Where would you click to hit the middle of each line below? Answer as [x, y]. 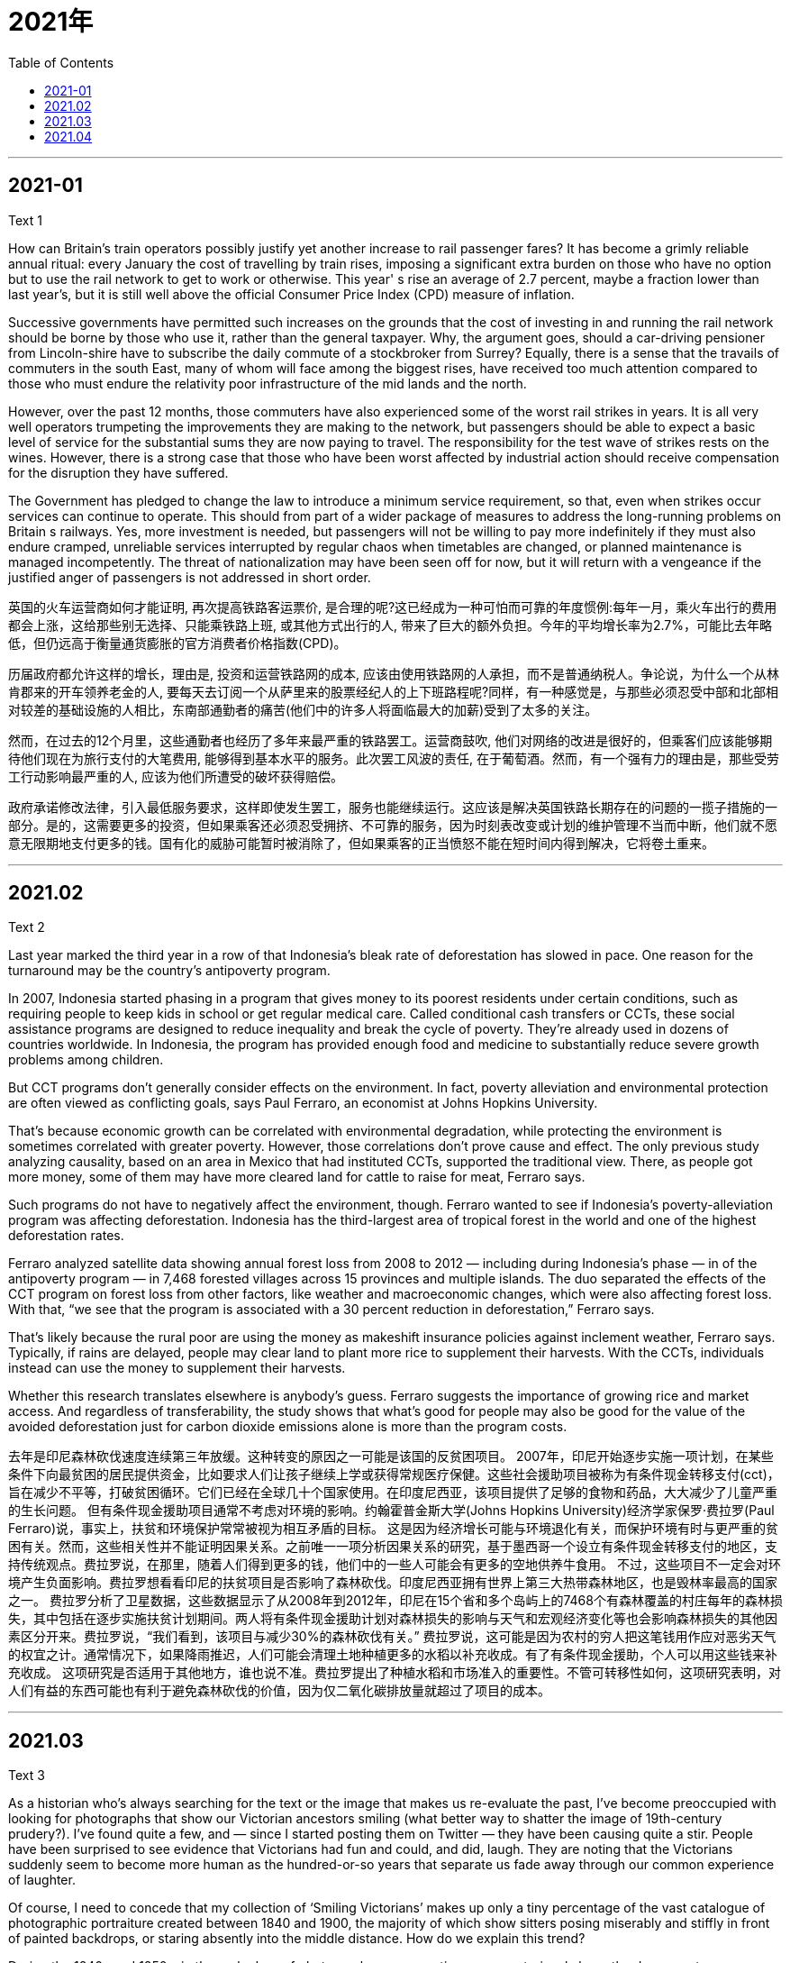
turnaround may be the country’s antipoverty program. [169, 971]
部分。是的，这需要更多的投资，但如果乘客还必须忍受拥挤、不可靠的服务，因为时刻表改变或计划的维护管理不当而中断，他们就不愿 [393, 825]
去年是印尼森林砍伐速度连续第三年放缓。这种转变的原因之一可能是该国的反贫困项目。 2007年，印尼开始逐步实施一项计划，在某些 [391, 1456]
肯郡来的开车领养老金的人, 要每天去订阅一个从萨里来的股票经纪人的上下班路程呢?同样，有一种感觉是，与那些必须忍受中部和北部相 [394, 691]
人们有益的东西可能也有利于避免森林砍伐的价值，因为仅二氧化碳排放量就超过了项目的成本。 [279, 1691]
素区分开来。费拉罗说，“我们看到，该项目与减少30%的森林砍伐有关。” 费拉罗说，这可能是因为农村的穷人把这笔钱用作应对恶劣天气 [392, 1637]
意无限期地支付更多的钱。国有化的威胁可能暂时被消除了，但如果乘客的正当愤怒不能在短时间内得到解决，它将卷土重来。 [361, 843]
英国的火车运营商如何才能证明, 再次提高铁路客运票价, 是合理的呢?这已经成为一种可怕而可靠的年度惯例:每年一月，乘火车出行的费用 [393, 607]
